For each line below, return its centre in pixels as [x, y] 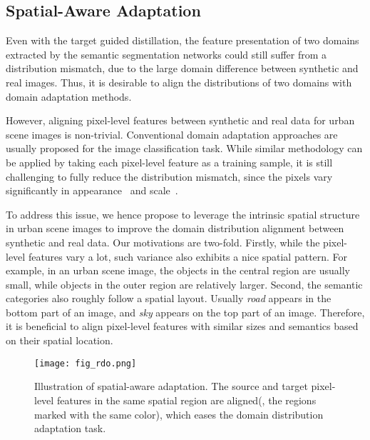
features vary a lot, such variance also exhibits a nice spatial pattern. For [188, 256]
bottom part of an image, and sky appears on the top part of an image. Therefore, [185, 312]
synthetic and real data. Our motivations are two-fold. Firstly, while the [163, 242]
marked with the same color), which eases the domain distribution [179, 414]
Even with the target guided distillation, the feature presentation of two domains [183, 40]
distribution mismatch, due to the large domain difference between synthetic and [182, 68]
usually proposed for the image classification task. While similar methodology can [184, 148]
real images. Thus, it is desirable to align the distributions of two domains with [179, 82]
